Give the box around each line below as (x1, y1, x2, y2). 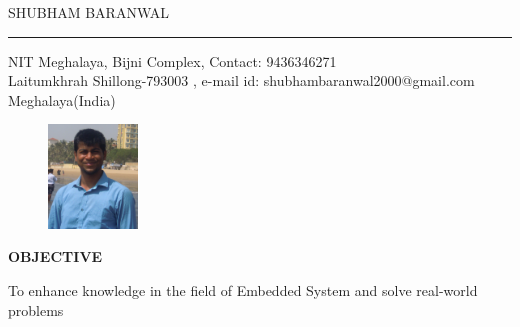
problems (8, 299, 64, 320)
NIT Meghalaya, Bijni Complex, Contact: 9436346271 (8, 50, 337, 71)
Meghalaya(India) (8, 89, 116, 110)
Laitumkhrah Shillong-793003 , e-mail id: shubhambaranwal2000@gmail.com (8, 70, 475, 91)
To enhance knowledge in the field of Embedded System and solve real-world (8, 279, 478, 300)
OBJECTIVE (8, 246, 103, 267)
